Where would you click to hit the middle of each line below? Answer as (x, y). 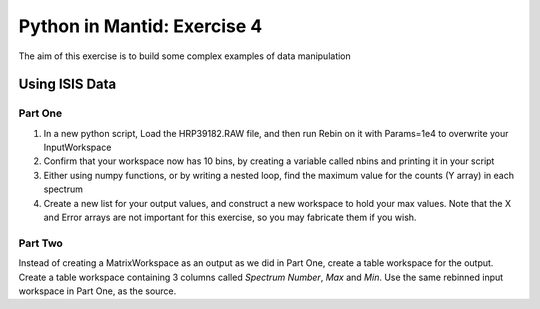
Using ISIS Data (67, 84)
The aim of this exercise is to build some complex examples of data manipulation (185, 56)
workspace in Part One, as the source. (97, 291)
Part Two (41, 243)
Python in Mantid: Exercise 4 (140, 26)
